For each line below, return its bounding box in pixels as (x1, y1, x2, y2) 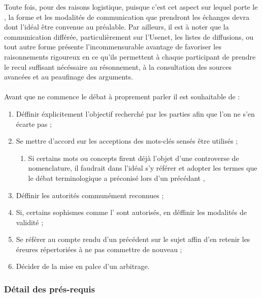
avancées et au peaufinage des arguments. (4, 71, 133, 82)
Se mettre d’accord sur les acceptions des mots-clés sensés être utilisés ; (16, 136, 238, 146)
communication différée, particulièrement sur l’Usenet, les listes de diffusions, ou (4, 31, 254, 42)
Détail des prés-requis (4, 282, 95, 295)
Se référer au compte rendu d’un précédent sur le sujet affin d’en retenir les (16, 234, 250, 245)
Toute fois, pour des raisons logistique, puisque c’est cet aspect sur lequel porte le (4, 2, 258, 12)
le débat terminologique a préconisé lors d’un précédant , (28, 172, 205, 183)
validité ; (16, 216, 44, 227)
